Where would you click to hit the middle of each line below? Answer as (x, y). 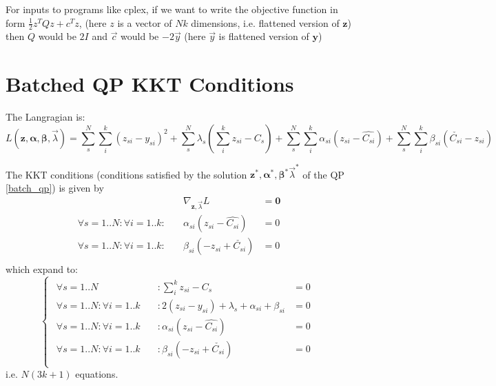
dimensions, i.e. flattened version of (265, 22)
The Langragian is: (45, 117)
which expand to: (42, 268)
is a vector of (145, 22)
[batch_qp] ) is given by (55, 188)
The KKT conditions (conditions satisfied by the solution (126, 174)
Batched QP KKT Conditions (150, 84)
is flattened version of (264, 36)
